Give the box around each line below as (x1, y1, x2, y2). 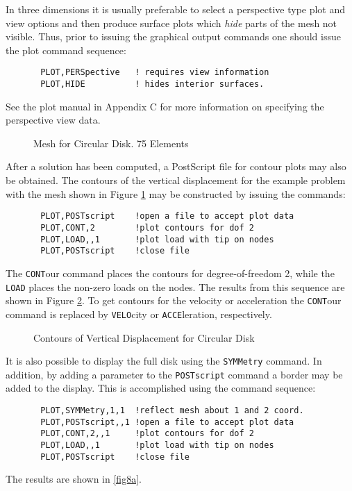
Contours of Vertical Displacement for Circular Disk (33, 330, 255, 344)
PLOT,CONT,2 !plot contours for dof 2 (40, 222, 254, 233)
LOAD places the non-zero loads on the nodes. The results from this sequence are (6, 279, 345, 294)
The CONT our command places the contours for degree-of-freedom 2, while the (6, 265, 335, 280)
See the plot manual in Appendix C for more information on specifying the (6, 99, 324, 113)
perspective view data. (6, 113, 101, 127)
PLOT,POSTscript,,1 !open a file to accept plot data (40, 417, 294, 427)
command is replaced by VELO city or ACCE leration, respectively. (6, 306, 272, 321)
